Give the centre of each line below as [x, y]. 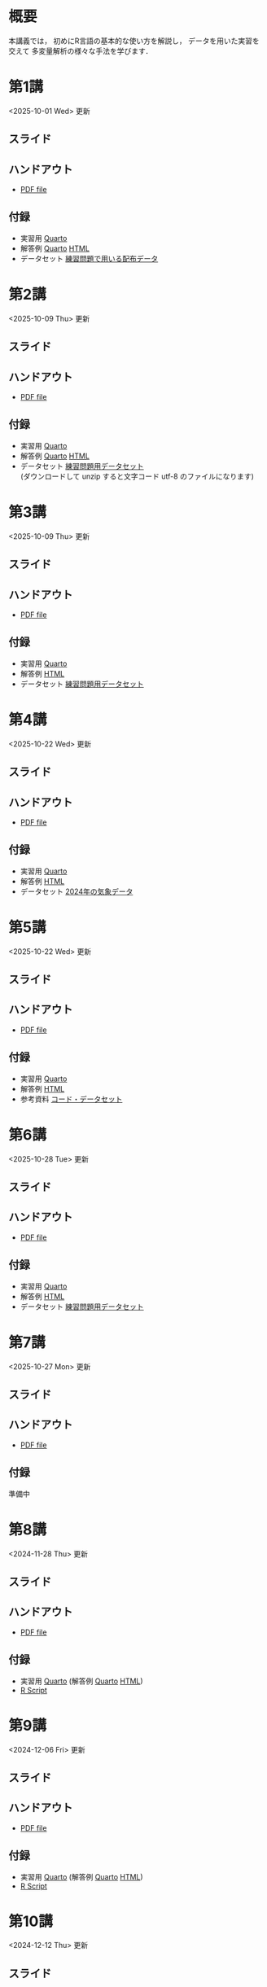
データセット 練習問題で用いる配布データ [89, 258]
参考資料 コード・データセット [71, 1099]
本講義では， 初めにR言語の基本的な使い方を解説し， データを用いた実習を [134, 41]
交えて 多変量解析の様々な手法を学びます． [81, 50]
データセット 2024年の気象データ [77, 891]
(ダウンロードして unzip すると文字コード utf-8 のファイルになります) [137, 476]
